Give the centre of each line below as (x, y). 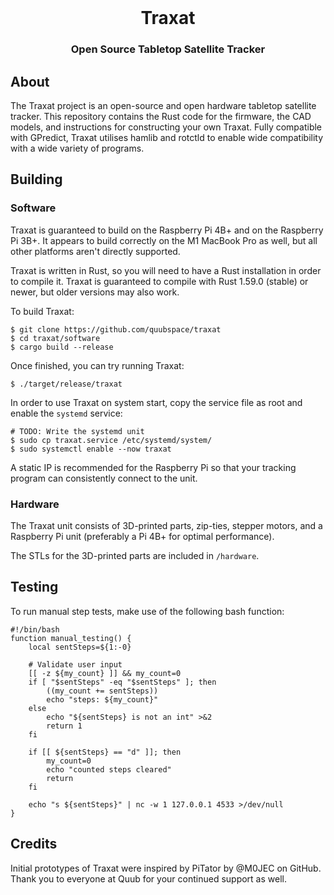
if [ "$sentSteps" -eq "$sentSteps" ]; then (122, 682)
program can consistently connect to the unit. (104, 478)
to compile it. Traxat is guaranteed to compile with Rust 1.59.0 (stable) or (159, 281)
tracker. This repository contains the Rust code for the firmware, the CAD (161, 116)
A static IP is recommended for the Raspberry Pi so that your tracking (153, 467)
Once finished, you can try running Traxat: (97, 365)
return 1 (64, 726)
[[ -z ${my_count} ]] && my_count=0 (105, 673)
